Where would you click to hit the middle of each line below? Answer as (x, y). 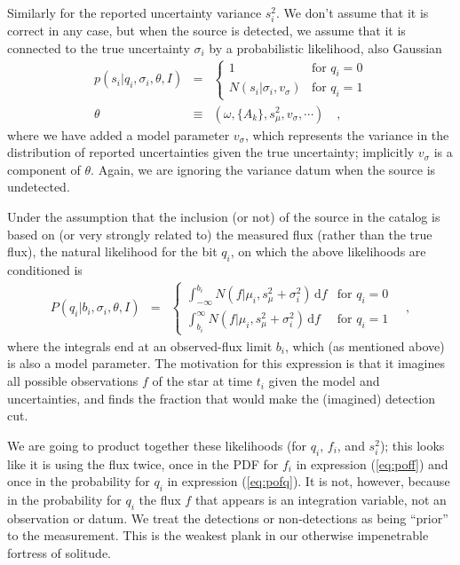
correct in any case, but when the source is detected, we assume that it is (206, 31)
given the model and (324, 381)
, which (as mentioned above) (365, 345)
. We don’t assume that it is (353, 12)
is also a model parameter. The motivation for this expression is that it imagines (226, 363)
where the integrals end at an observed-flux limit (140, 345)
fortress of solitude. (59, 553)
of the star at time (202, 381)
